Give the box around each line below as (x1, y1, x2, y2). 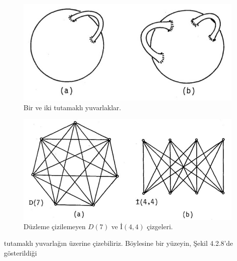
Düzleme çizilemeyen (24, 221, 86, 232)
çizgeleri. (147, 221, 173, 232)
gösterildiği (4, 247, 37, 258)
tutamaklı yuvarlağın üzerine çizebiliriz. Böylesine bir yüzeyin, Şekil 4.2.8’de (4, 237, 233, 248)
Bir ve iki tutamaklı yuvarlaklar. (24, 102, 121, 112)
